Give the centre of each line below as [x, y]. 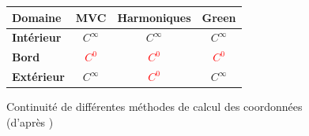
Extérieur [38, 77]
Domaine [37, 17]
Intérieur [37, 37]
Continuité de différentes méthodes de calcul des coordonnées [154, 107]
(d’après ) [30, 121]
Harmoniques [154, 17]
